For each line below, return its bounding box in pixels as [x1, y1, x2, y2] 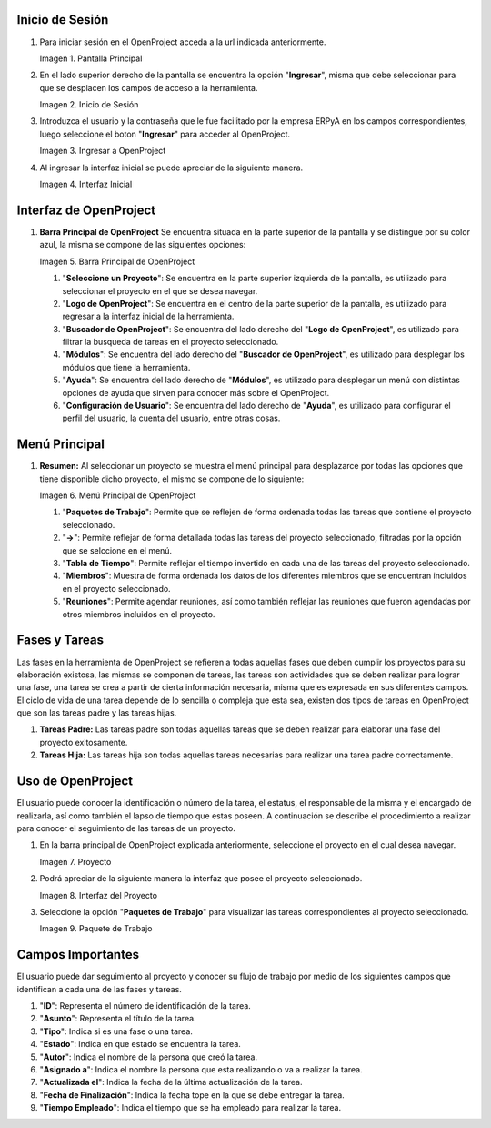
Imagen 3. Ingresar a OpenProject [39, 146, 166, 157]
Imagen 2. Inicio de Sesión [39, 99, 139, 110]
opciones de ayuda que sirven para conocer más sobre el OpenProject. [62, 387, 330, 398]
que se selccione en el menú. [62, 544, 173, 555]
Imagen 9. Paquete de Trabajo [39, 923, 153, 934]
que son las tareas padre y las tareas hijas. [16, 707, 177, 718]
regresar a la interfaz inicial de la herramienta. [62, 310, 235, 322]
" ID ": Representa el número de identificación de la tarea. [39, 1000, 252, 1011]
